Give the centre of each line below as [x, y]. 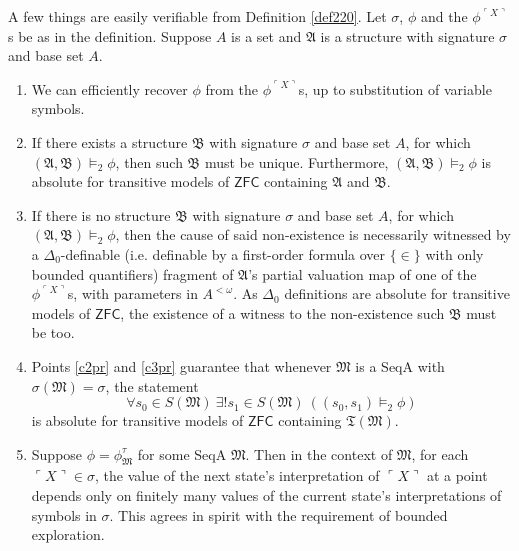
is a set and [266, 35]
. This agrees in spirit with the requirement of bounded [278, 514]
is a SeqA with [400, 365]
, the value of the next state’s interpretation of [237, 475]
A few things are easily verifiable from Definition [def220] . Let [197, 16]
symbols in [64, 514]
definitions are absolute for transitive [397, 293]
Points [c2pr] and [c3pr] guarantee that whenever [181, 365]
